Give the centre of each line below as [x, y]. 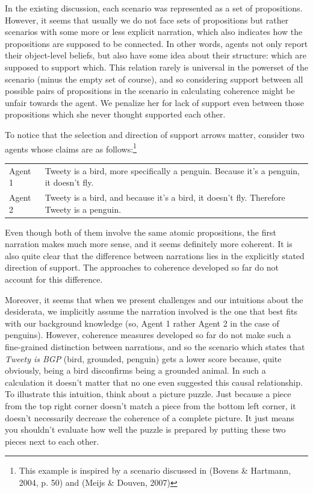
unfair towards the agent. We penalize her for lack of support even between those [155, 102]
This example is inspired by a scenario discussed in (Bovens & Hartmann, [155, 470]
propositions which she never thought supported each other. [115, 114]
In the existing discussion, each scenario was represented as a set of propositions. [154, 8]
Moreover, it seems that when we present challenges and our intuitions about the [154, 299]
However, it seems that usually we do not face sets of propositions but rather [147, 20]
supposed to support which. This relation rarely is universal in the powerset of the [157, 67]
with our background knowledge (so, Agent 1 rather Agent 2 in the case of [142, 323]
